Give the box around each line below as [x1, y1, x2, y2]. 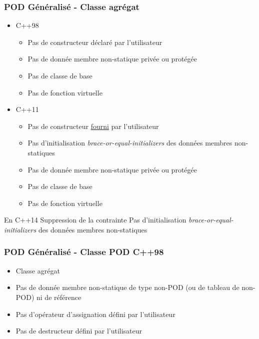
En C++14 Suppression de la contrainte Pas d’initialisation [4, 214, 186, 225]
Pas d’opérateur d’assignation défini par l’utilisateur [15, 308, 175, 319]
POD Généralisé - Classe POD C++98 [4, 245, 164, 258]
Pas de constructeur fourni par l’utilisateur [27, 120, 159, 131]
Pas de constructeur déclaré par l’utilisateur [27, 36, 162, 47]
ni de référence [36, 291, 81, 302]
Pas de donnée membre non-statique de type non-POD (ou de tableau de [15, 282, 239, 292]
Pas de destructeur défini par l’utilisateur [15, 325, 142, 336]
